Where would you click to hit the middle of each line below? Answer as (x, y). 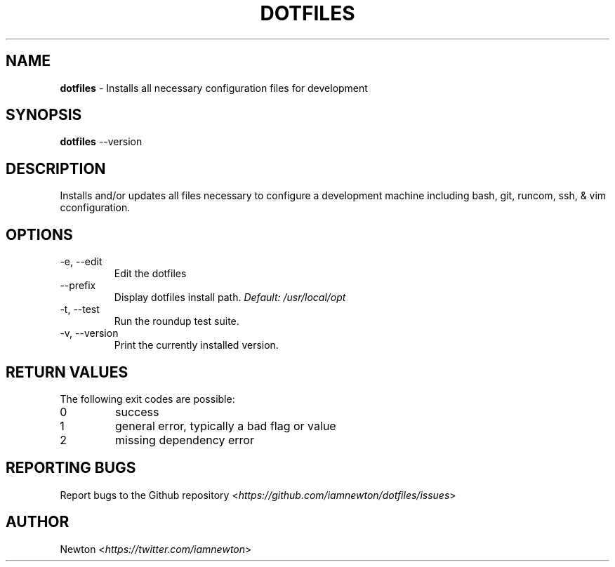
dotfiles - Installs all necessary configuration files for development (214, 88)
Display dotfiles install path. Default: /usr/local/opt (230, 298)
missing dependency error (184, 440)
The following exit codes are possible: (147, 399)
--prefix (78, 286)
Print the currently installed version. (196, 345)
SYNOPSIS (44, 115)
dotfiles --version (101, 142)
